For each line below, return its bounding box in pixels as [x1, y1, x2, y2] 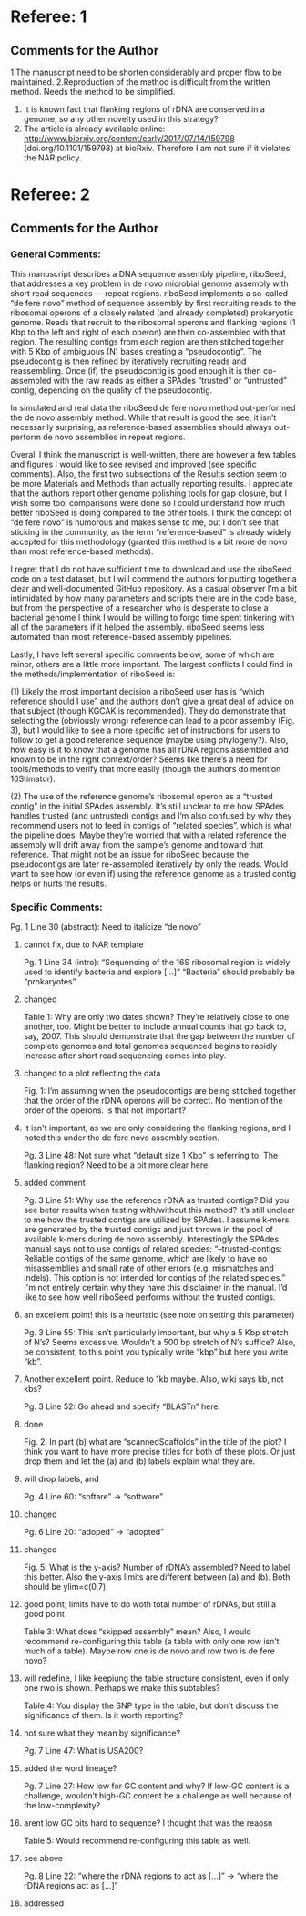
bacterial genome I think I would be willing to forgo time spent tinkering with [10, 612, 295, 623]
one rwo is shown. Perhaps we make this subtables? [23, 1683, 221, 1694]
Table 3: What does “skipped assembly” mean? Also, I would [23, 1626, 251, 1637]
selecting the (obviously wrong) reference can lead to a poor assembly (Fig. [10, 715, 295, 726]
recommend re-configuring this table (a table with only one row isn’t [23, 1636, 280, 1647]
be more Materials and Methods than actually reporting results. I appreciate [10, 478, 294, 489]
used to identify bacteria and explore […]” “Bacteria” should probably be [23, 966, 295, 977]
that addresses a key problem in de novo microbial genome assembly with [10, 278, 290, 289]
